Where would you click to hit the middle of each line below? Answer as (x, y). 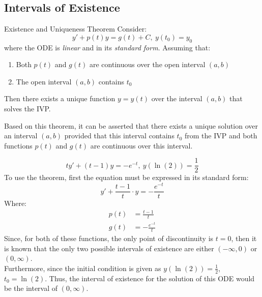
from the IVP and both (221, 136)
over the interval (177, 98)
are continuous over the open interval (147, 64)
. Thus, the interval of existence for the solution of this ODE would (150, 278)
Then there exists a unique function (60, 98)
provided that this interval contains (119, 136)
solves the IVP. (27, 108)
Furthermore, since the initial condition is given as (83, 268)
